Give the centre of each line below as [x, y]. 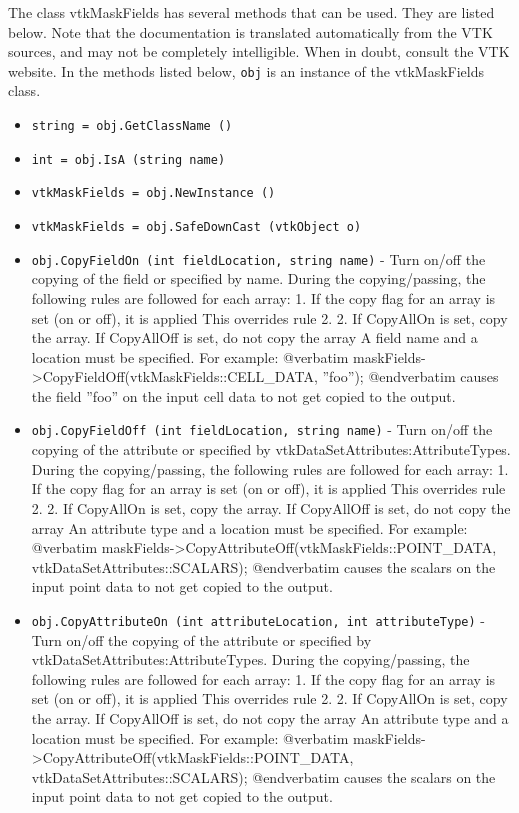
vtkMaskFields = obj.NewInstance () [153, 193]
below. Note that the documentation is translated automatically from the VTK [250, 31]
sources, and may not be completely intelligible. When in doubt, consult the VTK [259, 51]
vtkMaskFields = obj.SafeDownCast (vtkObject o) [196, 227]
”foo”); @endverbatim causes [410, 376]
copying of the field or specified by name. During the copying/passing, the [258, 278]
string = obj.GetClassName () [132, 126]
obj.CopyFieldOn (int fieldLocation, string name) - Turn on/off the [258, 258]
